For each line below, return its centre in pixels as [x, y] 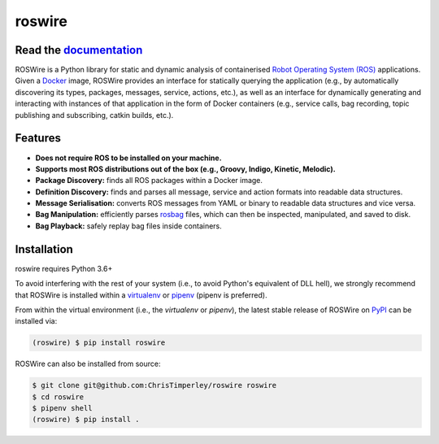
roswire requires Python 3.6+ [64, 268]
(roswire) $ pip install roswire [99, 343]
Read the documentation [79, 50]
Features [38, 138]
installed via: [36, 321]
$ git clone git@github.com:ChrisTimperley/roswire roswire [154, 385]
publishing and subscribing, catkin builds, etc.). [94, 115]
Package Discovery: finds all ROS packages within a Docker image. [149, 181]
